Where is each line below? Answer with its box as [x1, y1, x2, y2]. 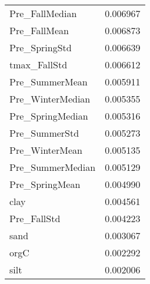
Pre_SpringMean [9, 177, 81, 191]
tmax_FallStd [9, 58, 68, 71]
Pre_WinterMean [9, 143, 82, 157]
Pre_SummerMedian [9, 160, 96, 174]
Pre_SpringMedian [9, 109, 88, 123]
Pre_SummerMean [9, 75, 88, 88]
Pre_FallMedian [9, 6, 77, 20]
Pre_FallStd [9, 212, 61, 225]
